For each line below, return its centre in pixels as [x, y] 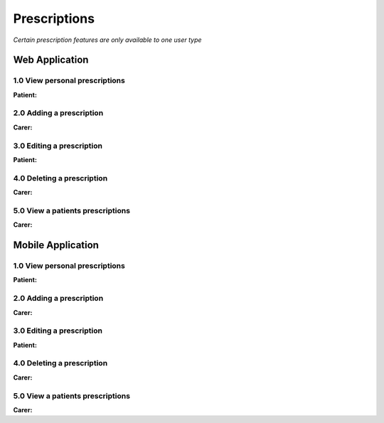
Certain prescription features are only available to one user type [107, 40]
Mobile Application [56, 245]
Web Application [51, 60]
